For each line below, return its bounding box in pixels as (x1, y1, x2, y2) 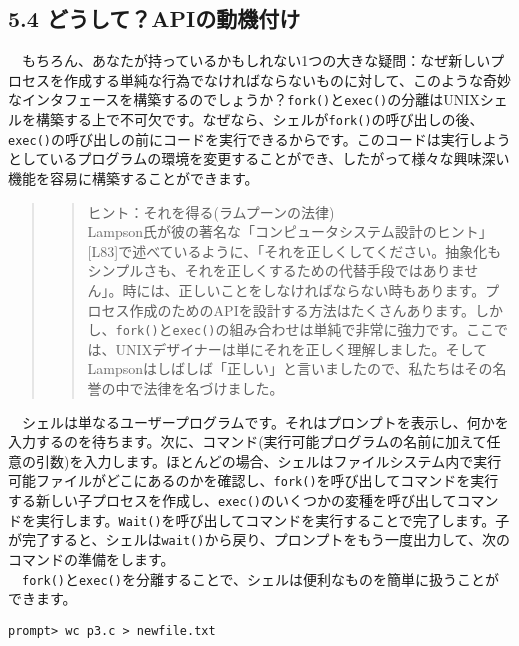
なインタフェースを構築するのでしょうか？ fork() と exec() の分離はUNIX (8, 89, 480, 110)
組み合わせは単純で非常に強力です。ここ (229, 319, 495, 340)
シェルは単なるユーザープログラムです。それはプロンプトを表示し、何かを (21, 411, 509, 432)
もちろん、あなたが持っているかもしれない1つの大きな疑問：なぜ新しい (21, 50, 491, 71)
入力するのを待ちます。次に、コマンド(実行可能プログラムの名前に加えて (8, 431, 487, 452)
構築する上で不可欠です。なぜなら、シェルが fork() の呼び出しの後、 (35, 109, 484, 130)
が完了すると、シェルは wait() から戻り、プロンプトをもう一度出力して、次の (8, 529, 510, 550)
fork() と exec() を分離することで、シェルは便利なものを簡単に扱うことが (22, 568, 499, 589)
